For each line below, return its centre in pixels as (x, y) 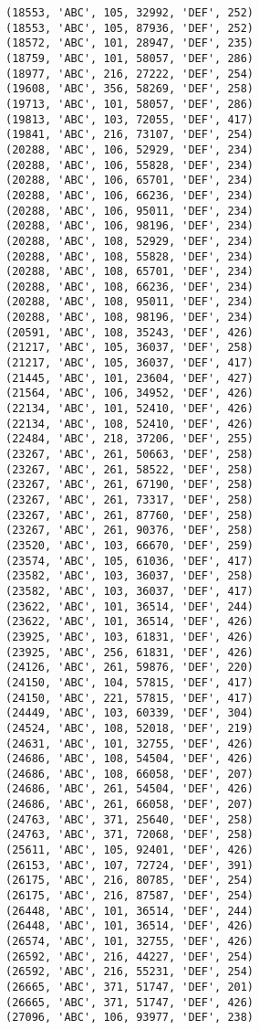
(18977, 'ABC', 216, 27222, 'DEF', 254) (130, 74)
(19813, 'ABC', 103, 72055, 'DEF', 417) (130, 119)
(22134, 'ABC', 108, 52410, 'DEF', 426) (130, 424)
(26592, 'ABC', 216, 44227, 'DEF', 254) (130, 956)
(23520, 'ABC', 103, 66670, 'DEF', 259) (130, 545)
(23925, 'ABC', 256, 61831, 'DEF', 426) (130, 652)
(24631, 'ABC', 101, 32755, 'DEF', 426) (130, 743)
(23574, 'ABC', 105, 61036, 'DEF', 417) (130, 561)
